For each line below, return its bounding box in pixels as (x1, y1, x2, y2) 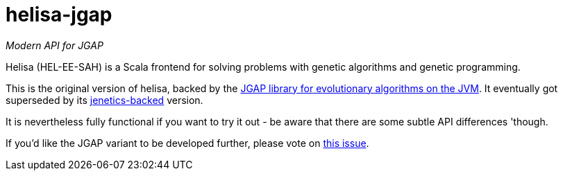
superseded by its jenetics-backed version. (6, 94, 203, 106)
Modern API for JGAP (6, 39, 103, 51)
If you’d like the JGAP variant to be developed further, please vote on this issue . (6, 137, 369, 149)
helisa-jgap (6, 3, 112, 26)
